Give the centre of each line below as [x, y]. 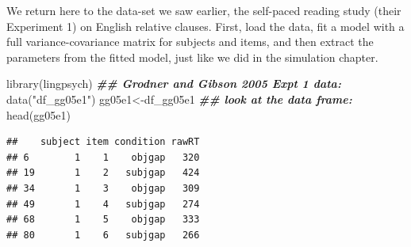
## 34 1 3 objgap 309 [103, 188]
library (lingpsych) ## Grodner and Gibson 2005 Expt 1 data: [174, 84]
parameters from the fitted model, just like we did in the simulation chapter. [192, 57]
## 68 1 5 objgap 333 [103, 220]
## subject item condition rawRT [103, 142]
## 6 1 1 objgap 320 [103, 157]
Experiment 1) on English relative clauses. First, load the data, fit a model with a [205, 26]
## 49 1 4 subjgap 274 [103, 204]
